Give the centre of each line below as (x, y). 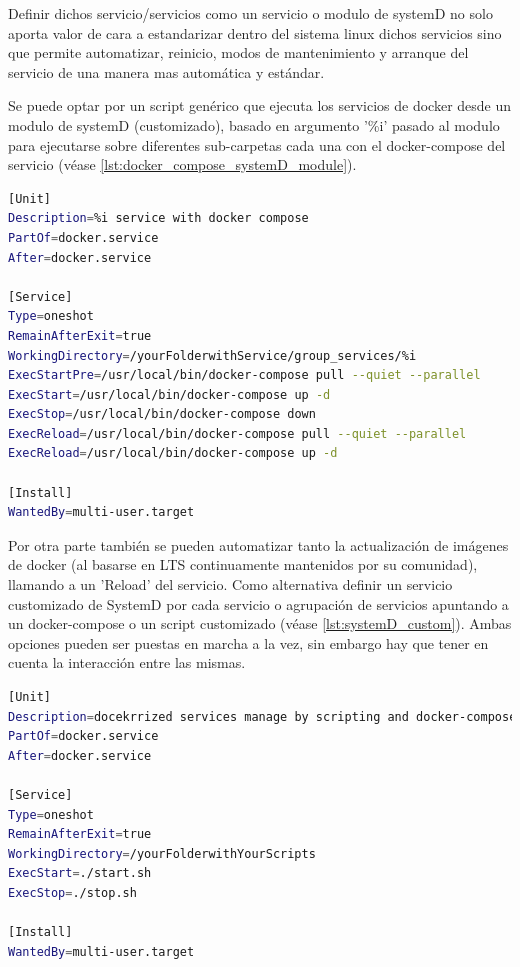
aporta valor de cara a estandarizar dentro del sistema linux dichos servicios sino (255, 32)
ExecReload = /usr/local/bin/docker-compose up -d (173, 453)
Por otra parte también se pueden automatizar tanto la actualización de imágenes (258, 544)
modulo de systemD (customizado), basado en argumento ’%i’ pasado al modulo (254, 124)
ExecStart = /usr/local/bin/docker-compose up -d (169, 394)
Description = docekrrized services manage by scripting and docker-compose (262, 716)
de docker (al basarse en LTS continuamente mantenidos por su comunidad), (243, 564)
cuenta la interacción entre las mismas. (127, 662)
